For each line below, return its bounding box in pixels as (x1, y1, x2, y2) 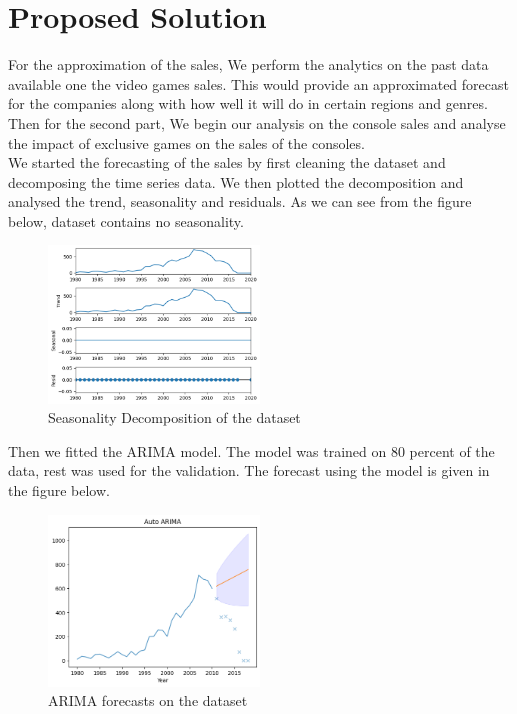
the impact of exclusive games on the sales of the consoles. (8, 132, 365, 153)
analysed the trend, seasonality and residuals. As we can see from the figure (8, 191, 472, 212)
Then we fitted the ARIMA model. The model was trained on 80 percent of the (8, 440, 495, 461)
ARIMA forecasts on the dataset (48, 690, 248, 711)
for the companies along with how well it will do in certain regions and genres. (8, 93, 488, 114)
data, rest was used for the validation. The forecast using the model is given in (8, 460, 490, 481)
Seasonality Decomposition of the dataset (48, 407, 301, 428)
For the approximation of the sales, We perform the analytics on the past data (8, 54, 489, 75)
